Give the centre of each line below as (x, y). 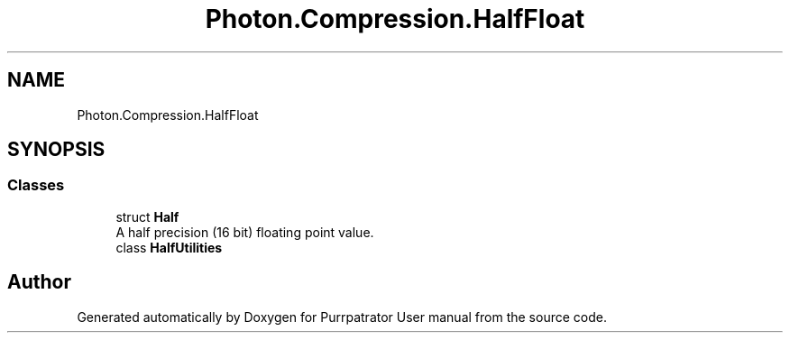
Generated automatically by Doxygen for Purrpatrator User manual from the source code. (342, 317)
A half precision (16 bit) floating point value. (245, 232)
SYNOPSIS (56, 150)
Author (39, 282)
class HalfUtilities (169, 247)
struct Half (147, 216)
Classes (36, 185)
